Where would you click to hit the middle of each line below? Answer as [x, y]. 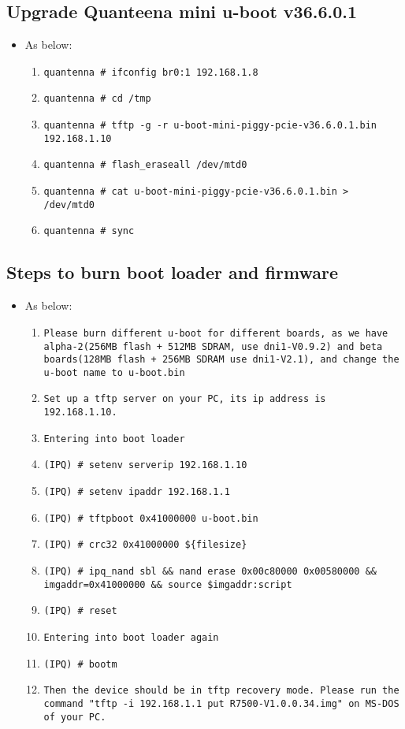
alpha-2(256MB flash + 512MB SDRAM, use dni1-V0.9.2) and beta [213, 346]
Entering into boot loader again [131, 638]
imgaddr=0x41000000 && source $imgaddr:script [168, 584]
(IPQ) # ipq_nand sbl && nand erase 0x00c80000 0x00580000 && [210, 572]
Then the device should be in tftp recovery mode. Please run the [221, 691]
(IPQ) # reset [80, 611]
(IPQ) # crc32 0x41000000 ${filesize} [145, 545]
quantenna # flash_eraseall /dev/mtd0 [145, 165]
